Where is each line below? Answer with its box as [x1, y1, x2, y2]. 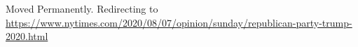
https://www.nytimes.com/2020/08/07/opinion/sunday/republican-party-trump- [6, 15, 352, 29]
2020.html [6, 29, 48, 43]
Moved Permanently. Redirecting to [6, 1, 158, 15]
